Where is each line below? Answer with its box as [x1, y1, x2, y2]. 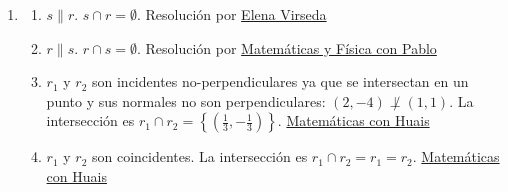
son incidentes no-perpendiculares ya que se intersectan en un [92, 71, 469, 92]
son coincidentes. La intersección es [92, 146, 308, 167]
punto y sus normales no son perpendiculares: [46, 90, 326, 111]
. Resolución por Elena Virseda [136, 4, 327, 24]
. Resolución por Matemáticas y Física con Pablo [136, 37, 437, 58]
